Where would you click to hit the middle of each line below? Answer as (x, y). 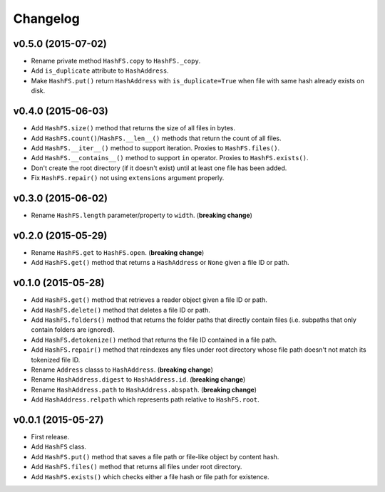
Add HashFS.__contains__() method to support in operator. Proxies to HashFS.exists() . (170, 158)
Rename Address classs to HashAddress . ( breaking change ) (122, 370)
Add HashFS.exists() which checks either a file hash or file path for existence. (150, 476)
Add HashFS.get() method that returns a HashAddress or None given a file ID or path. (160, 263)
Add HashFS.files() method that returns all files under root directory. (137, 467)
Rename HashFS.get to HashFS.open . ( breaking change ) (118, 252)
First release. (50, 437)
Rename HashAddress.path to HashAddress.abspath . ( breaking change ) (144, 389)
